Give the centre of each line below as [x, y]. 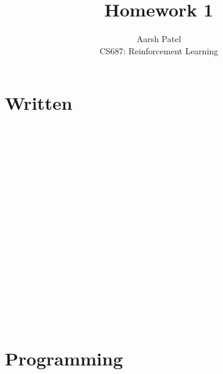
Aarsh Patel [159, 39]
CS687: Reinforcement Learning [159, 50]
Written [39, 103]
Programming [64, 358]
